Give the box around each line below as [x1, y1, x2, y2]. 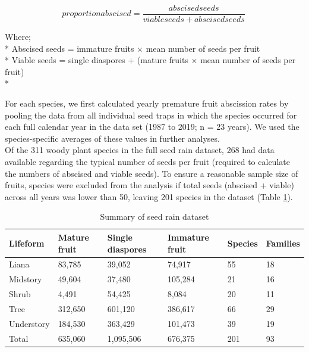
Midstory [9, 273, 42, 285]
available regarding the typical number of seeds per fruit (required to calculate [5, 155, 290, 167]
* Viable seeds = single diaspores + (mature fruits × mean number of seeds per [5, 54, 296, 66]
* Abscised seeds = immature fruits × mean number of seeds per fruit [5, 42, 260, 54]
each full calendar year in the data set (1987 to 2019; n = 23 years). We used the [5, 120, 299, 133]
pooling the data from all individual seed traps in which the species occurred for [5, 108, 297, 121]
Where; [5, 30, 31, 43]
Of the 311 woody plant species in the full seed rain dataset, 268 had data [5, 144, 275, 156]
